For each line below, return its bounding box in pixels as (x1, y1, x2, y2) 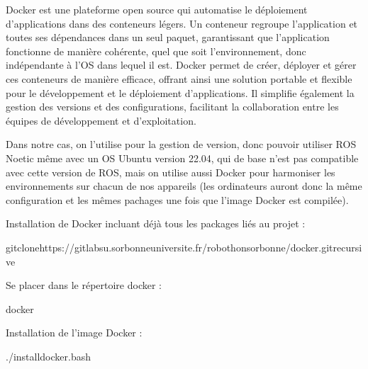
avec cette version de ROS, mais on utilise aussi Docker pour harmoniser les (6, 164, 335, 179)
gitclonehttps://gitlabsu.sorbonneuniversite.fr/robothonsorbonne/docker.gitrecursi (6, 239, 362, 254)
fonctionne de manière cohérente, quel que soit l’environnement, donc (6, 43, 306, 58)
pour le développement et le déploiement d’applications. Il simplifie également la (6, 85, 355, 100)
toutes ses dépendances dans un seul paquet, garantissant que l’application (6, 30, 330, 45)
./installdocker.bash (6, 348, 91, 363)
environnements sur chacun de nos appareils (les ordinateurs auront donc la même (6, 178, 362, 193)
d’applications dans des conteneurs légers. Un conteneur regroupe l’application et (6, 16, 358, 30)
